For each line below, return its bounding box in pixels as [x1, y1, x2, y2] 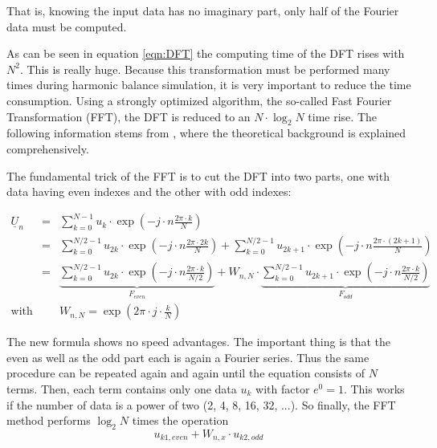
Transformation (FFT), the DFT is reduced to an [6, 108, 251, 124]
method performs [6, 412, 91, 429]
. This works [343, 380, 405, 397]
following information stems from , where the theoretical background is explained [6, 124, 406, 141]
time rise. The [308, 108, 378, 124]
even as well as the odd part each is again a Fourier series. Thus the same [6, 348, 370, 365]
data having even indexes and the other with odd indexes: [6, 183, 292, 200]
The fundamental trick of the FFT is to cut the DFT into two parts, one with [6, 167, 390, 184]
